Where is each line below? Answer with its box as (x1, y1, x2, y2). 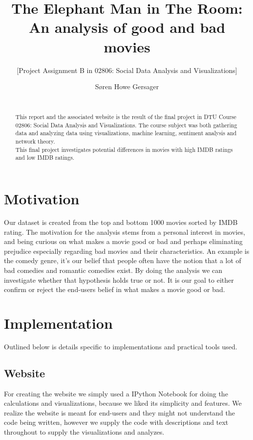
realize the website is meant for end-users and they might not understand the (4, 407, 235, 417)
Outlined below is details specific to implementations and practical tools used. (4, 341, 237, 351)
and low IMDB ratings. (15, 153, 75, 162)
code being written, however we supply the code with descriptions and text (4, 417, 229, 427)
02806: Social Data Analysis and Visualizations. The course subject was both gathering (15, 121, 237, 129)
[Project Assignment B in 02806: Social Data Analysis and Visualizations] (17, 65, 237, 75)
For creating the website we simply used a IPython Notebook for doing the (4, 388, 228, 398)
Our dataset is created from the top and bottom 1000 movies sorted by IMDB (4, 217, 238, 227)
